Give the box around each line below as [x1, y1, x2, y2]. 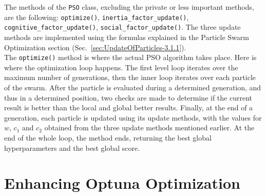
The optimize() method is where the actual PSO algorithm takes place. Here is [4, 52, 257, 63]
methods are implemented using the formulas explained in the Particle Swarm [4, 31, 249, 42]
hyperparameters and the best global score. [4, 142, 140, 153]
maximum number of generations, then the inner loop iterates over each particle [4, 72, 256, 83]
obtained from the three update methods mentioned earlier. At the [44, 122, 255, 133]
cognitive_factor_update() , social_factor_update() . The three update [4, 22, 241, 32]
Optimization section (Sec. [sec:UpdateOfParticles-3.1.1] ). [4, 42, 186, 52]
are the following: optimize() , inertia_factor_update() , [4, 11, 189, 22]
